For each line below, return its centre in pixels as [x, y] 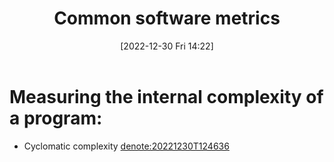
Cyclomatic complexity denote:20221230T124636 [126, 146]
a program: [56, 118]
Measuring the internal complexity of [166, 96]
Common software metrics [167, 18]
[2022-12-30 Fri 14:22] [167, 46]
